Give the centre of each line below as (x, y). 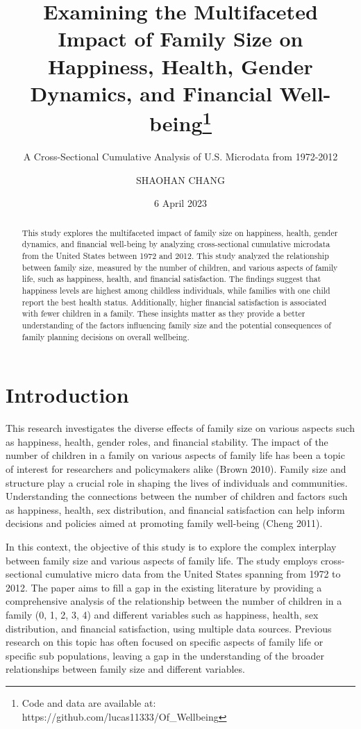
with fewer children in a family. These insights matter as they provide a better (163, 313)
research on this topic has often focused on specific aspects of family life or (165, 642)
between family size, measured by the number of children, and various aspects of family (180, 267)
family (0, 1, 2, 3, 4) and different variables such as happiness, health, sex (162, 614)
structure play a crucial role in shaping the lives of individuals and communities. (177, 482)
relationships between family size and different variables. (125, 669)
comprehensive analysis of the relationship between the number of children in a (174, 601)
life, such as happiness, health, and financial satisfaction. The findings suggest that (171, 279)
